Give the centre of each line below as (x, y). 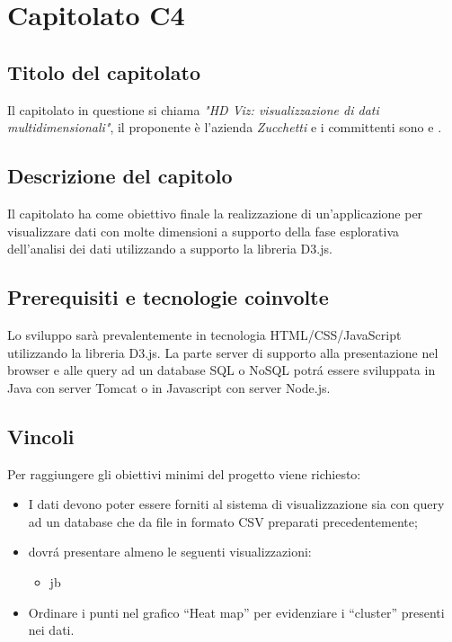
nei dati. (51, 630)
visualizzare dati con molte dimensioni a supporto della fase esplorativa (204, 231)
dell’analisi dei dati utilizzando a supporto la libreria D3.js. (170, 249)
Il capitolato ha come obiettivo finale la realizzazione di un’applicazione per (215, 213)
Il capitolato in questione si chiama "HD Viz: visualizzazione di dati (193, 109)
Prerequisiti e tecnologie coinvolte (168, 297)
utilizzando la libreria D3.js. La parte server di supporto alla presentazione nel (223, 352)
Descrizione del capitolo (120, 176)
